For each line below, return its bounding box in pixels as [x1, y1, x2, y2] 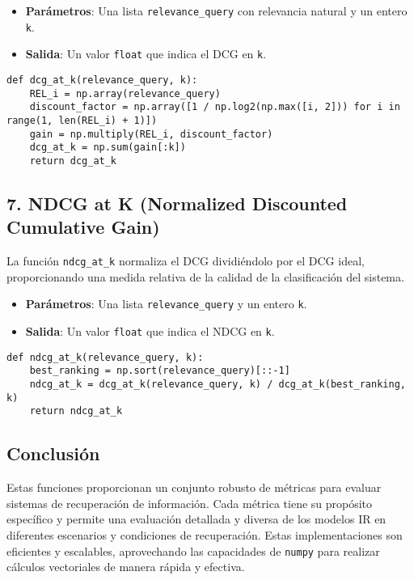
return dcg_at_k [29, 155, 117, 167]
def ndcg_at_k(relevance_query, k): [6, 351, 204, 363]
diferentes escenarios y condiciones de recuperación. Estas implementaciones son [6, 526, 403, 543]
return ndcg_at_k [29, 405, 123, 417]
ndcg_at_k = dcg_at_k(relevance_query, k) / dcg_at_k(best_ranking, [29, 379, 406, 391]
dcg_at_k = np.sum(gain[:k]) [29, 142, 186, 154]
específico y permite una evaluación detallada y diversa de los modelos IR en [6, 510, 387, 527]
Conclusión [6, 441, 100, 466]
